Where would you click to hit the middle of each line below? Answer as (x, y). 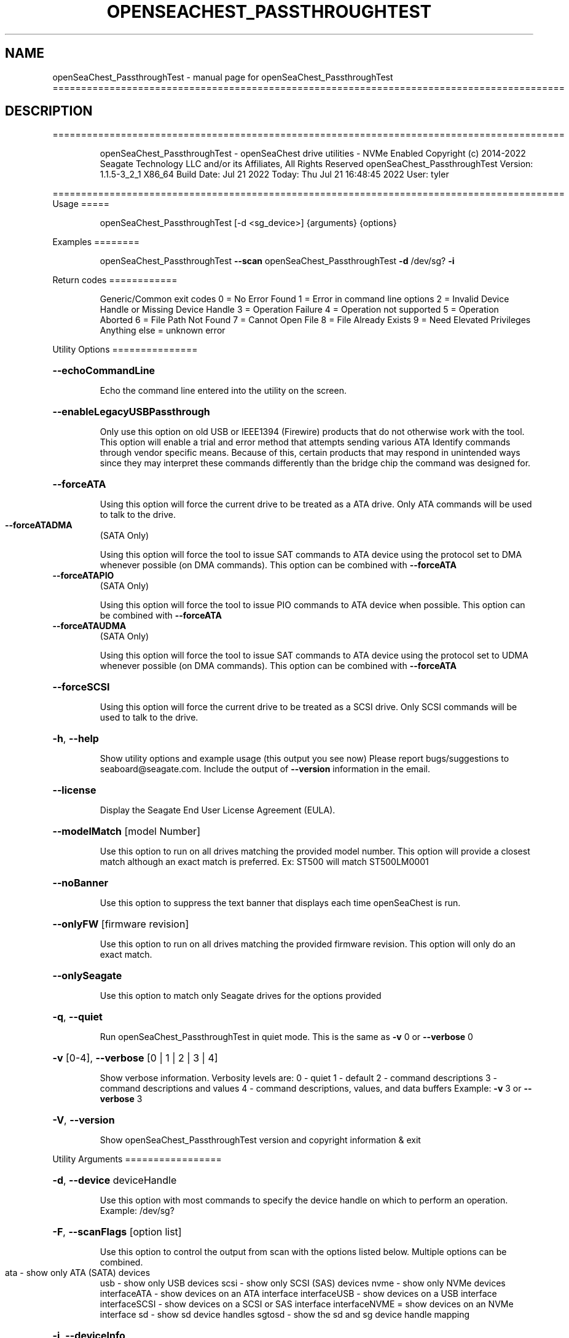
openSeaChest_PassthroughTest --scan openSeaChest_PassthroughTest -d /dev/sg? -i (277, 261)
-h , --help (76, 739)
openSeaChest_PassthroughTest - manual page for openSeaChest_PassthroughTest (223, 77)
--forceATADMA (39, 525)
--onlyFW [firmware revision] (121, 924)
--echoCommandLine (104, 371)
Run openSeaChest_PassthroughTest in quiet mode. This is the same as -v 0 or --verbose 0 (286, 1037)
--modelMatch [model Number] (126, 831)
